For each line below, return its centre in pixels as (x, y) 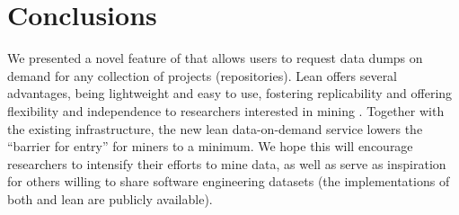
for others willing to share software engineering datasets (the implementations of (229, 181)
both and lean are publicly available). (110, 198)
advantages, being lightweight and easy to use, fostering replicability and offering (230, 93)
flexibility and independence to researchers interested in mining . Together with (226, 110)
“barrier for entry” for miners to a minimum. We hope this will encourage (210, 146)
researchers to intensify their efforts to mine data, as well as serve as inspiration (227, 163)
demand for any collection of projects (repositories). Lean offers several (203, 75)
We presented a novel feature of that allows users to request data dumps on (215, 58)
